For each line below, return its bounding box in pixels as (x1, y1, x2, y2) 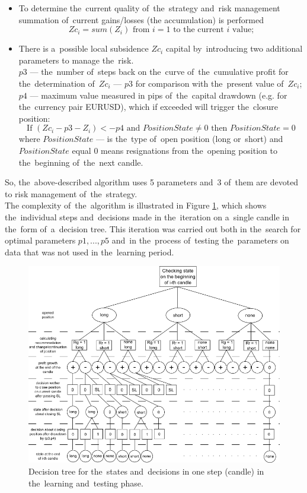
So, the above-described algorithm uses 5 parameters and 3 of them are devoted (5, 176, 299, 188)
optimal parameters (5, 234, 76, 246)
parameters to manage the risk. (18, 53, 134, 66)
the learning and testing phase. (28, 476, 143, 489)
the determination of (18, 77, 95, 89)
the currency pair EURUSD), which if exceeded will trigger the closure (18, 100, 279, 113)
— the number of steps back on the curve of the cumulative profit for (30, 65, 289, 78)
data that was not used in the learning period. (5, 245, 174, 258)
